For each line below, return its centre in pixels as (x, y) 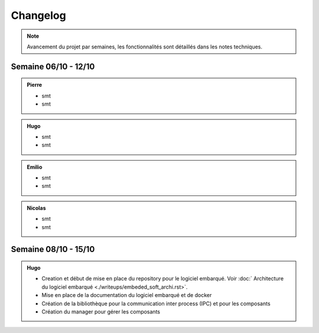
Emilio (35, 167)
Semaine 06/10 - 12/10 (53, 66)
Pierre (35, 85)
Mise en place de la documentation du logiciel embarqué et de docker (127, 295)
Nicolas (37, 208)
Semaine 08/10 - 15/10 (53, 249)
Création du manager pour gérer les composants (101, 312)
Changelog (38, 15)
